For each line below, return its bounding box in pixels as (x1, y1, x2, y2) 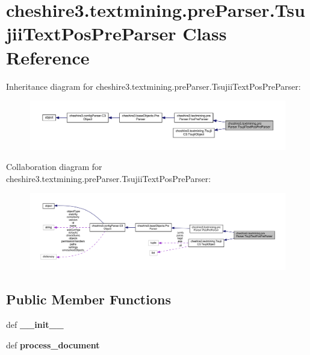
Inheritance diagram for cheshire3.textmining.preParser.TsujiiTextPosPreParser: (6, 80, 301, 92)
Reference (6, 45, 90, 69)
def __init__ (6, 318, 64, 331)
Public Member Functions (6, 290, 171, 309)
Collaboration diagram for (6, 160, 102, 173)
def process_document (6, 338, 100, 351)
